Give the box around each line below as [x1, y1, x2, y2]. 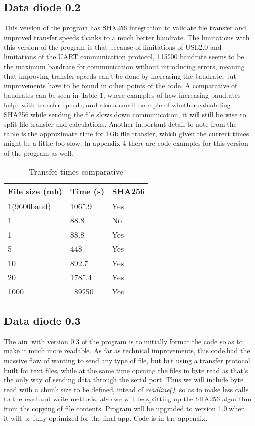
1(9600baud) [8, 200, 51, 212]
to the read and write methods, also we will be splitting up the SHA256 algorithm [4, 394, 252, 404]
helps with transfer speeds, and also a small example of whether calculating [4, 99, 231, 109]
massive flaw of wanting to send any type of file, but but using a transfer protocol [4, 355, 250, 365]
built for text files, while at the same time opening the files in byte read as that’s [4, 365, 248, 375]
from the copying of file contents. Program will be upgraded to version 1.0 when [4, 403, 245, 413]
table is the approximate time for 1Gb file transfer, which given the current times [4, 128, 249, 138]
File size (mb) [8, 185, 62, 197]
